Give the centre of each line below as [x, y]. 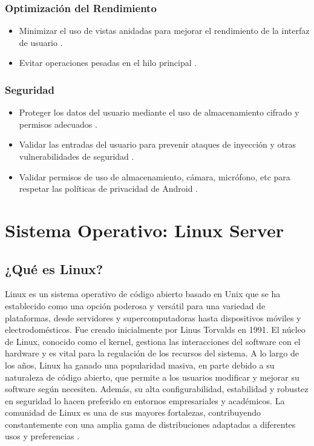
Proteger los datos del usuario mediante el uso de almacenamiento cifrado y [159, 112]
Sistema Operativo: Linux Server [144, 230]
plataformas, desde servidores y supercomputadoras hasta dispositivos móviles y [153, 317]
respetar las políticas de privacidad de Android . [108, 189]
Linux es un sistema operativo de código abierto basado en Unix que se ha [143, 294]
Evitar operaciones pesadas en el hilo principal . [108, 63]
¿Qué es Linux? [54, 268]
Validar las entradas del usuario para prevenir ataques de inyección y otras [158, 144]
